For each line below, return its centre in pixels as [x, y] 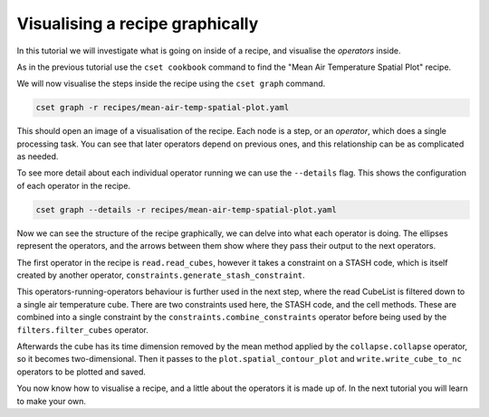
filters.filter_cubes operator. [83, 329]
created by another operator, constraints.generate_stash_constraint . [161, 275]
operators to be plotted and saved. [81, 372]
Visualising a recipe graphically [138, 24]
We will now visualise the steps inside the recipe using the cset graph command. [171, 84]
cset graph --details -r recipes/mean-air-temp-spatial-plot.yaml [186, 209]
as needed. [38, 156]
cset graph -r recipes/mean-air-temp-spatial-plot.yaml [163, 108]
